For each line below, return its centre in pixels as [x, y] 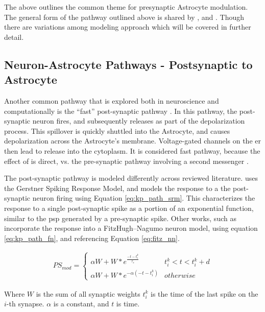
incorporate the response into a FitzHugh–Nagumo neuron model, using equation [131, 228]
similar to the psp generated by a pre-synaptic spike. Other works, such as [120, 218]
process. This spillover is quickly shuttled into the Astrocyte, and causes [117, 130]
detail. [14, 37]
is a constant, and [81, 304]
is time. [128, 304]
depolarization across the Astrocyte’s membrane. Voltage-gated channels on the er [133, 141]
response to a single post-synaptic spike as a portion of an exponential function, [129, 208]
